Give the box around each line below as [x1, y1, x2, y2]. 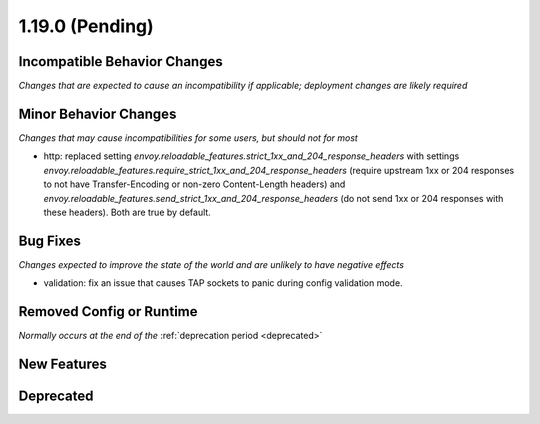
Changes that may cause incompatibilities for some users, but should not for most [18, 131, 359, 144]
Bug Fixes [18, 232, 82, 249]
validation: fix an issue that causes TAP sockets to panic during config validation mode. [43, 277, 404, 289]
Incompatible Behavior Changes [18, 53, 224, 70]
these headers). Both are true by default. [43, 206, 212, 218]
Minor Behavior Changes [18, 105, 177, 122]
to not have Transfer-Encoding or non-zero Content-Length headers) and [43, 178, 346, 190]
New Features [18, 355, 107, 372]
